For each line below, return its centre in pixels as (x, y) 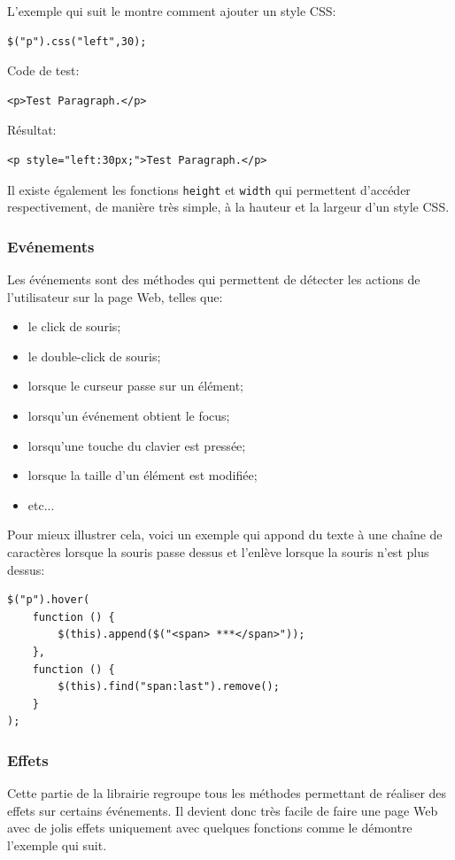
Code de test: (43, 70)
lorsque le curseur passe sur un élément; (135, 386)
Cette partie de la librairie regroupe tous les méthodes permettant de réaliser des (227, 793)
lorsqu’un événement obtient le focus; (129, 415)
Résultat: (32, 130)
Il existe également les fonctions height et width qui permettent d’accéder (209, 189)
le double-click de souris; (94, 356)
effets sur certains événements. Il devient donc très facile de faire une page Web (223, 810)
